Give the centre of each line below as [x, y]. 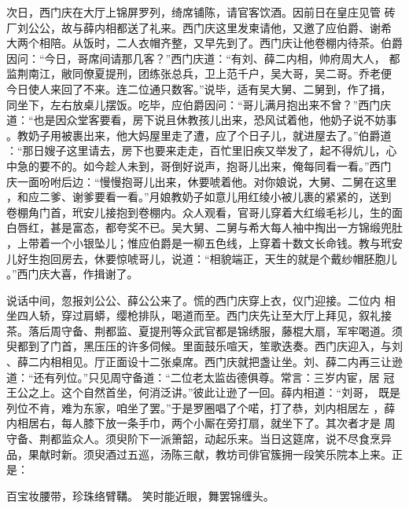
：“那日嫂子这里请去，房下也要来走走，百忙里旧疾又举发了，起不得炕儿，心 [202, 150]
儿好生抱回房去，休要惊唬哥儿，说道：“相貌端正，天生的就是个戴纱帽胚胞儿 [202, 258]
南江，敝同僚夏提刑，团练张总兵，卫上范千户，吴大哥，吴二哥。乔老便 [210, 73]
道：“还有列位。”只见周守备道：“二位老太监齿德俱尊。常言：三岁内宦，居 [193, 377]
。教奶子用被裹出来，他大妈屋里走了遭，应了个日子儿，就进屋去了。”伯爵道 [199, 135]
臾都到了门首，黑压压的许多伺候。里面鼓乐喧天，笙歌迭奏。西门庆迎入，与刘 [204, 346]
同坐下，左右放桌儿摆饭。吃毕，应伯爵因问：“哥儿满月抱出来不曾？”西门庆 [199, 104]
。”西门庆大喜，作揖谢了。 [72, 274]
